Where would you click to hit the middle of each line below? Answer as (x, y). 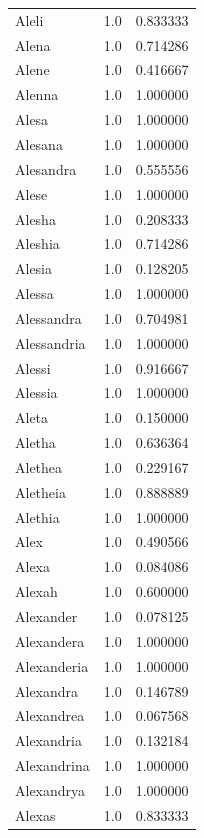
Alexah (36, 591)
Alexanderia (52, 665)
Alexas (35, 814)
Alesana (39, 143)
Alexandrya (50, 789)
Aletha (35, 442)
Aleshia (37, 243)
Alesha (35, 218)
